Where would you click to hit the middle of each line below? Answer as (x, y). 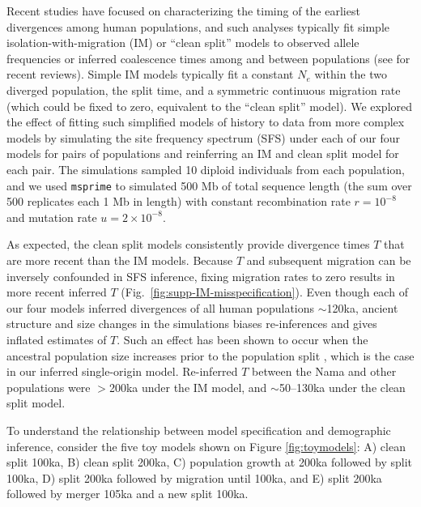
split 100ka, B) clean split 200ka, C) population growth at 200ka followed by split (209, 462)
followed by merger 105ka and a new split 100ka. (128, 494)
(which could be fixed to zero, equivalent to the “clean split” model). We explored (210, 106)
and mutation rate (52, 217)
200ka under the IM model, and (188, 387)
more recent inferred (57, 292)
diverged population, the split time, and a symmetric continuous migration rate (204, 89)
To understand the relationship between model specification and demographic (199, 430)
